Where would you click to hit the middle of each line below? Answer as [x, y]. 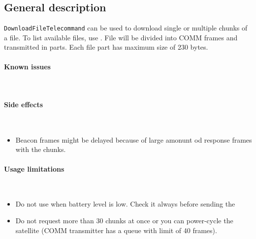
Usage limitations [34, 168]
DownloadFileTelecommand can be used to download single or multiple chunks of [126, 28]
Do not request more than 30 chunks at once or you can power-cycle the [124, 220]
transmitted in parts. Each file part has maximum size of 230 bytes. [106, 47]
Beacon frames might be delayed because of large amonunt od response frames [134, 139]
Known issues [27, 66]
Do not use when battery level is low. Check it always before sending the [125, 204]
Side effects [24, 105]
